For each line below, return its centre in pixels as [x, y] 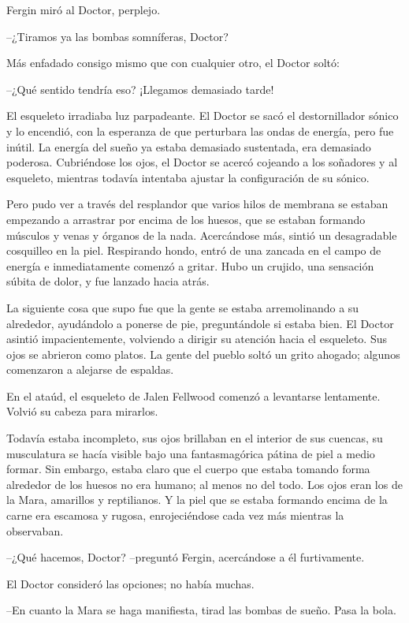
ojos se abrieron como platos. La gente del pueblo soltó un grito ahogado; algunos [203, 354]
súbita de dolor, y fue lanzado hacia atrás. [108, 281]
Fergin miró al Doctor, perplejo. [84, 9]
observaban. [35, 530]
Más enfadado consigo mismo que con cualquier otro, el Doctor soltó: [173, 63]
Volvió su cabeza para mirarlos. [82, 411]
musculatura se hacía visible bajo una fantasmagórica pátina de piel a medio [191, 453]
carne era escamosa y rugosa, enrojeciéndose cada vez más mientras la [175, 515]
